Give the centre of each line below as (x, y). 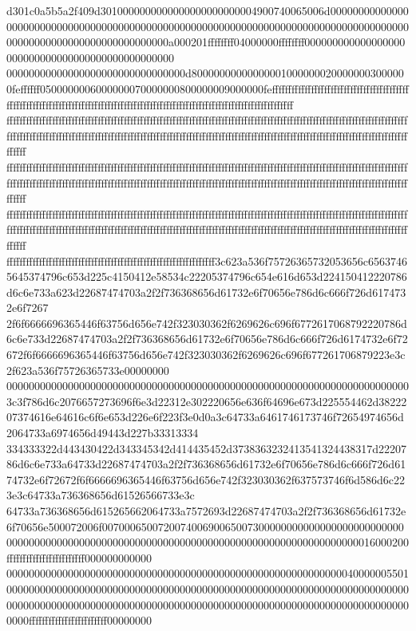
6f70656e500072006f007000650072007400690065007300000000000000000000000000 (205, 526)
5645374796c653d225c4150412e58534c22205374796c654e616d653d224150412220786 (207, 276)
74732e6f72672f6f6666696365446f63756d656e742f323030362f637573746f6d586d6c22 (206, 479)
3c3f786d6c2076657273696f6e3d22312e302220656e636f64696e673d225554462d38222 (207, 401)
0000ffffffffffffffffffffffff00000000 (79, 620)
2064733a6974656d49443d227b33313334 (103, 433)
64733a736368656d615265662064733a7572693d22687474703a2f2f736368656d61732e (206, 511)
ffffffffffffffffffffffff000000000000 (79, 557)
